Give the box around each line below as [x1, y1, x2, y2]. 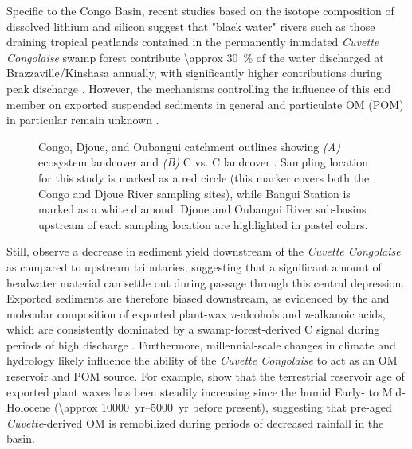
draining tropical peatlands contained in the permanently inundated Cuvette [6, 33, 379, 50]
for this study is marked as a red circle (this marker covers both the [38, 169, 370, 185]
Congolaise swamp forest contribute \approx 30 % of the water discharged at [6, 49, 384, 65]
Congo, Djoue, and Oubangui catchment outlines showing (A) [38, 138, 340, 154]
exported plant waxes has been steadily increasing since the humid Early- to [6, 383, 379, 400]
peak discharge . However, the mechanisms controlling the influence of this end [6, 80, 391, 96]
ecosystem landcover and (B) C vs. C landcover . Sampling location [38, 154, 369, 170]
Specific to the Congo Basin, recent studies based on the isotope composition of [6, 2, 394, 18]
